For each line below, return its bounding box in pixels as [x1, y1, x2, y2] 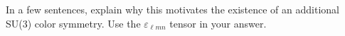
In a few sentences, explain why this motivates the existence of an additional [6, 2, 339, 16]
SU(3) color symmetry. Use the [6, 16, 141, 30]
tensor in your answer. [169, 16, 267, 30]
